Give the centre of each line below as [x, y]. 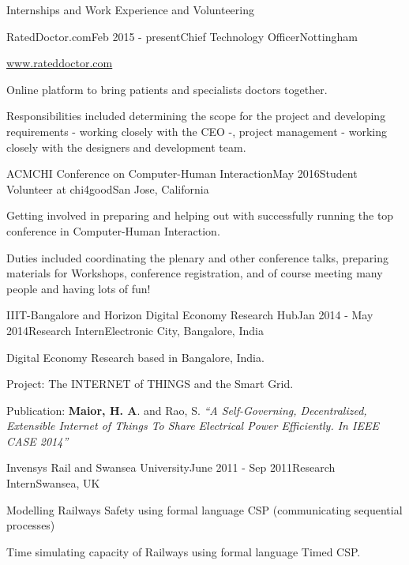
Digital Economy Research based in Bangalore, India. [135, 357]
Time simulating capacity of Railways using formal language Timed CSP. [184, 551]
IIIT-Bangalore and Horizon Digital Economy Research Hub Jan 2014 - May [190, 315]
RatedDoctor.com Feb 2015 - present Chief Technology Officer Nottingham [182, 36]
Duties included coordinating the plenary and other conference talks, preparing [198, 257]
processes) [31, 525]
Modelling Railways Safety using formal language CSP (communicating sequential [204, 509]
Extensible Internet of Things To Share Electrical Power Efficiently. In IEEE [193, 426]
